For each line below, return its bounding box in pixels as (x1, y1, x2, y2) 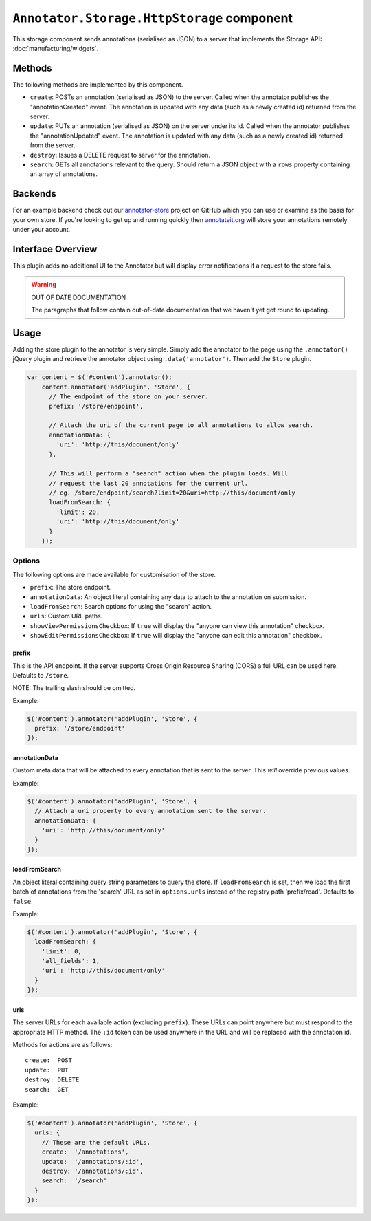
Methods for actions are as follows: (12, 1041, 113, 1049)
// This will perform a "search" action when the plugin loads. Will (49, 470, 289, 477)
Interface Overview (12, 243, 98, 255)
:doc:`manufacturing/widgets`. (12, 44, 99, 52)
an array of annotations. (30, 170, 98, 178)
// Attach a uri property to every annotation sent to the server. (34, 807, 267, 815)
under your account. (12, 226, 71, 234)
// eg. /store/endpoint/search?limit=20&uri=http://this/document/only (49, 489, 295, 497)
